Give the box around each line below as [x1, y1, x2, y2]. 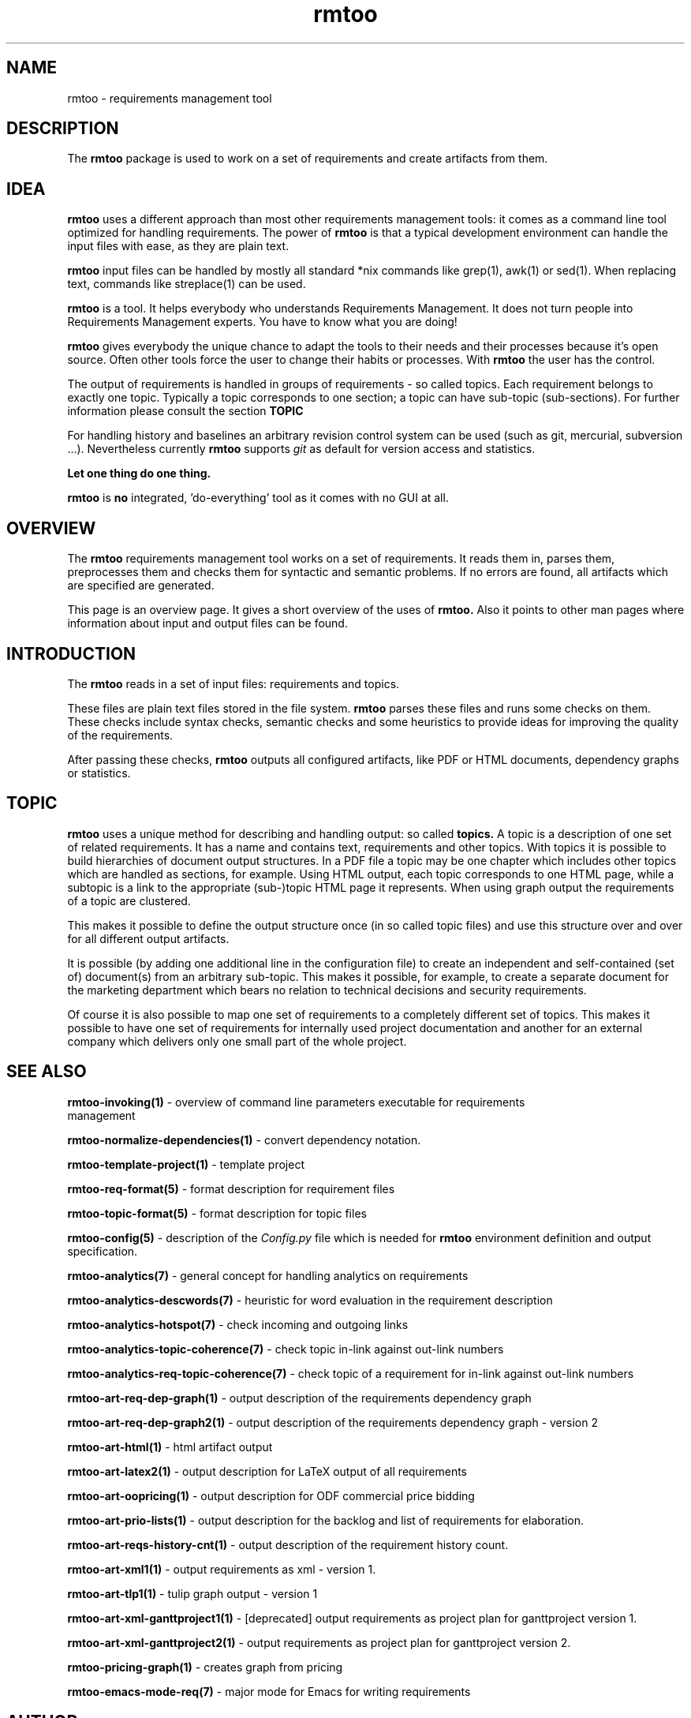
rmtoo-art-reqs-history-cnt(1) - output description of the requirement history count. [67, 1537, 509, 1551]
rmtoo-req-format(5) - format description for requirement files [67, 1181, 395, 1196]
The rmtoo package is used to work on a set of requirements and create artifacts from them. [67, 152, 548, 166]
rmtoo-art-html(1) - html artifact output [67, 1439, 273, 1454]
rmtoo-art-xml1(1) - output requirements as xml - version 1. [67, 1562, 376, 1576]
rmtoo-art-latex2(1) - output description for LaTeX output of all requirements [67, 1464, 468, 1478]
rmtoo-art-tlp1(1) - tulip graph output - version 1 [67, 1586, 318, 1600]
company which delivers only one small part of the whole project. [67, 1034, 407, 1048]
